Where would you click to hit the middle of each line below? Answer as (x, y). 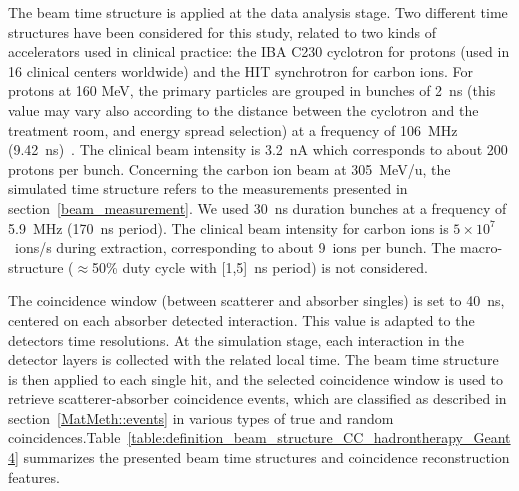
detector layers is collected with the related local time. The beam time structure (253, 359)
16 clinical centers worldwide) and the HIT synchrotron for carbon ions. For (241, 70)
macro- (481, 247)
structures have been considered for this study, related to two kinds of (222, 31)
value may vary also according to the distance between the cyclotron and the (243, 109)
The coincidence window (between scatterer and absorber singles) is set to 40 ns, (256, 300)
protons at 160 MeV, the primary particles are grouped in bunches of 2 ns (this (252, 90)
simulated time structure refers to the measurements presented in (208, 188)
